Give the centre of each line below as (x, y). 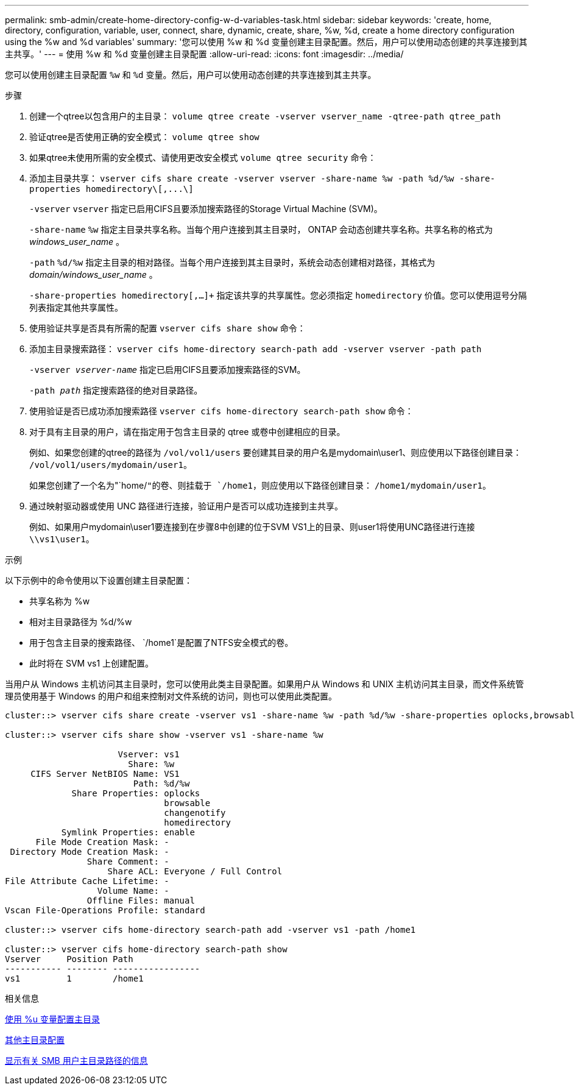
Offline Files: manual (141, 901)
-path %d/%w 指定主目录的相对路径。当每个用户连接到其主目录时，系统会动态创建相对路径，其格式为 (232, 262)
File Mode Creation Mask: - (102, 842)
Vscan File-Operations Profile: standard (105, 910)
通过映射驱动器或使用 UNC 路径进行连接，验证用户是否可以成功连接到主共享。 (186, 506)
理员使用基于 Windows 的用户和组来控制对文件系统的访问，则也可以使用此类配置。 (171, 696)
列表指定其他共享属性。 (76, 307)
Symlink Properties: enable (128, 832)
